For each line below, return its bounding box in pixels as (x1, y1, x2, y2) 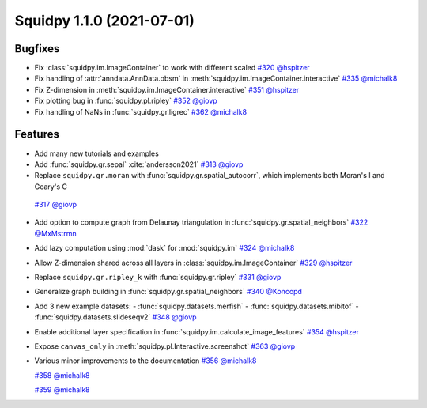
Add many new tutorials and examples (34, 149, 160, 158)
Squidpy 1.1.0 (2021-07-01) (14, 12, 195, 29)
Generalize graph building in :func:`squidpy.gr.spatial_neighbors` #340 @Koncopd (34, 287, 302, 297)
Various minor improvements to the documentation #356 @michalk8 (34, 356, 257, 365)
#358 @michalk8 (34, 370, 90, 380)
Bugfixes (14, 42, 60, 55)
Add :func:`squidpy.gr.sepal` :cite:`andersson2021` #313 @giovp (34, 159, 244, 169)
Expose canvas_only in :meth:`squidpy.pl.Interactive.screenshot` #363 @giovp (34, 342, 296, 351)
